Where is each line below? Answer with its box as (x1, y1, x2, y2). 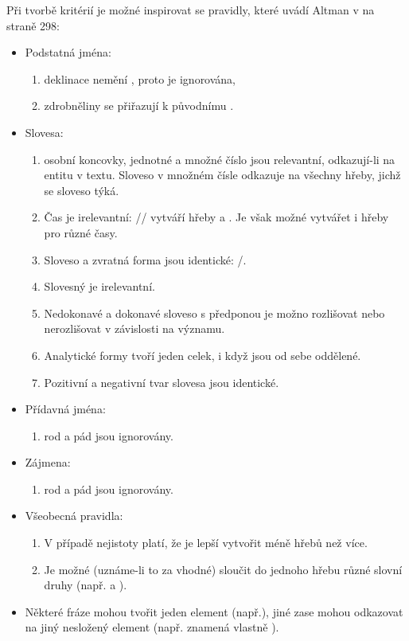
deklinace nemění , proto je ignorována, (44, 70, 236, 87)
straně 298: (6, 17, 60, 33)
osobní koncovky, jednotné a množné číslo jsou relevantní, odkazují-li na (44, 150, 395, 167)
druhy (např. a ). (44, 577, 127, 593)
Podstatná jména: (25, 44, 111, 61)
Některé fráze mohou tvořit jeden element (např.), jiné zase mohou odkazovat (25, 603, 403, 620)
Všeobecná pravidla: (25, 507, 123, 524)
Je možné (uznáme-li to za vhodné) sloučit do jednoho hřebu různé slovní (44, 561, 403, 577)
